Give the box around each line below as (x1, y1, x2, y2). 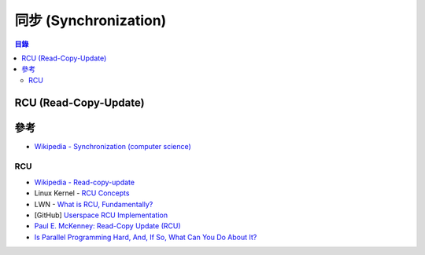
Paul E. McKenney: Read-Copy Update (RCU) (34, 221, 181, 231)
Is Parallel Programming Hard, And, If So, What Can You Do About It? (34, 232, 257, 242)
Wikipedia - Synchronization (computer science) (34, 141, 192, 151)
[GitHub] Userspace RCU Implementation (34, 210, 168, 220)
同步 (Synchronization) (14, 12, 167, 29)
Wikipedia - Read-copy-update (34, 177, 135, 187)
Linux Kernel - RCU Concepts (34, 188, 130, 198)
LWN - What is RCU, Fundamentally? (34, 199, 153, 209)
